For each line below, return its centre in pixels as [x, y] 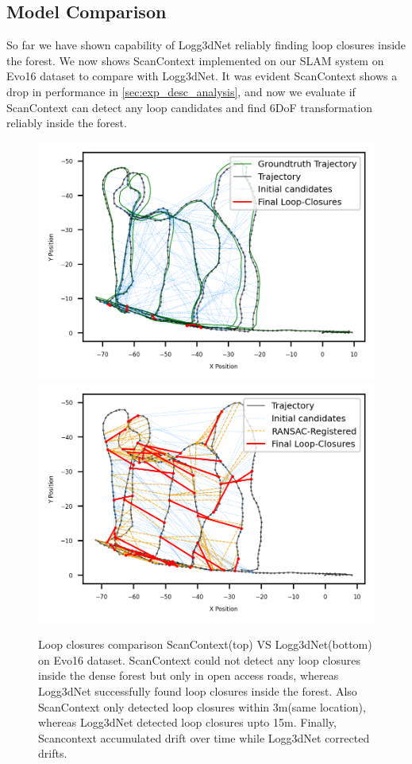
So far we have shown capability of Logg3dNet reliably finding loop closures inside [206, 45]
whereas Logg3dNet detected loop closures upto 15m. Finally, [187, 722]
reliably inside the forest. [67, 123]
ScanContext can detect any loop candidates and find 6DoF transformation [190, 107]
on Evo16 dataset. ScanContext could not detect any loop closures [200, 659]
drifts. [53, 753]
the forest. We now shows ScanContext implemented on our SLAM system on [195, 60]
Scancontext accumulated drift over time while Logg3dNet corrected [204, 737]
